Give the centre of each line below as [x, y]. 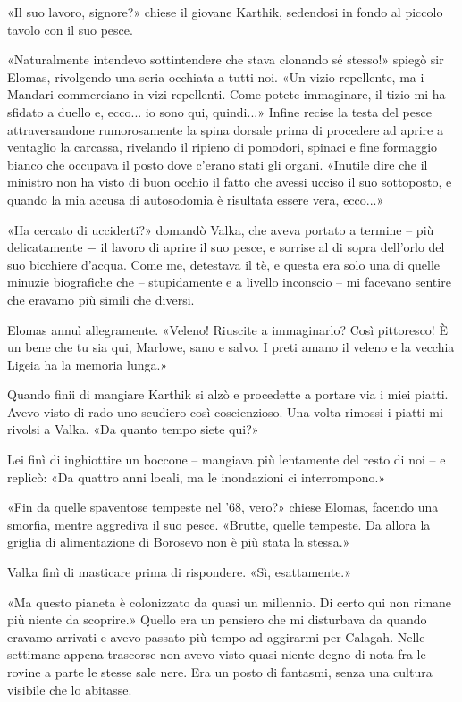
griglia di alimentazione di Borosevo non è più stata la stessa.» [179, 542]
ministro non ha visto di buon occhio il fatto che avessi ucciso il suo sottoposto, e [230, 182]
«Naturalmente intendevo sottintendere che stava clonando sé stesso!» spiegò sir [226, 59]
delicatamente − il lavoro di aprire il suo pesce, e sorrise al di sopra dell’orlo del [226, 247]
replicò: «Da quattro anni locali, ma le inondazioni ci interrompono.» [197, 476]
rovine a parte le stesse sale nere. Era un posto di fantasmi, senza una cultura [220, 672]
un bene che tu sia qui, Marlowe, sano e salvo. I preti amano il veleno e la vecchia [231, 347]
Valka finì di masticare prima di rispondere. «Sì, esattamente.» [180, 572]
